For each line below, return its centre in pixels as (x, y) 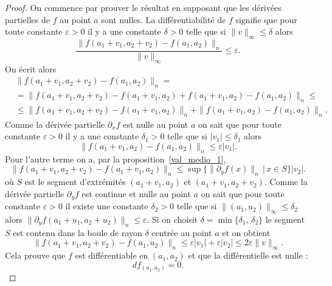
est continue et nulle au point (136, 193)
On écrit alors (31, 68)
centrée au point (182, 232)
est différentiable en (112, 255)
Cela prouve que (35, 255)
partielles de (28, 19)
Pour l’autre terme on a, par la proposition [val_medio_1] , (116, 159)
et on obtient (246, 232)
